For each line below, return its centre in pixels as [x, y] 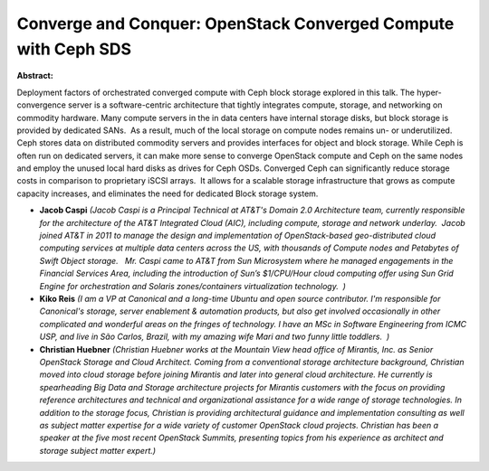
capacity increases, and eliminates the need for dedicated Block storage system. [168, 193]
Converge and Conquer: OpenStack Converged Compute [235, 24]
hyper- [430, 92]
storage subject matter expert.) [98, 450]
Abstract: [35, 76]
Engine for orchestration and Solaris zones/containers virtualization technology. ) [192, 286]
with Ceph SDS [74, 49]
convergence [42, 105]
